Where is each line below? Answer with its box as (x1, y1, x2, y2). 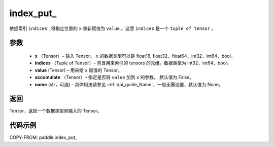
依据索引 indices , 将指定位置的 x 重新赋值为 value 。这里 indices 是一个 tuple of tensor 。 (9, 25, 216, 31)
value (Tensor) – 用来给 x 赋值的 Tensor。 (35, 67, 123, 73)
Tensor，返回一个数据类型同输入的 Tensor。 (9, 108, 102, 114)
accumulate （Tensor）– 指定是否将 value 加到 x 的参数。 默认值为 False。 (35, 74, 194, 81)
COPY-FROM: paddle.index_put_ (9, 134, 78, 140)
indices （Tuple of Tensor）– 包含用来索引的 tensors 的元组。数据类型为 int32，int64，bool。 (35, 60, 231, 66)
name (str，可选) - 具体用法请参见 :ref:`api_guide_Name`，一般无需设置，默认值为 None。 (35, 81, 223, 87)
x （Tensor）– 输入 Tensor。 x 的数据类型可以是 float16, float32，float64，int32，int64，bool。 (35, 53, 235, 59)
